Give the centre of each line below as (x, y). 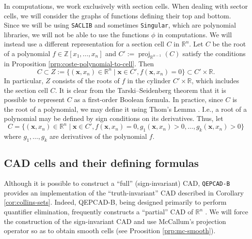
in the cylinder (149, 80)
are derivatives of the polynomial (98, 136)
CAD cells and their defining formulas (102, 163)
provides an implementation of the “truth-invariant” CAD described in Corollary (124, 192)
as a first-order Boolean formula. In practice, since (149, 99)
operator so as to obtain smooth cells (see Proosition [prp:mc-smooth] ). (110, 231)
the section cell (26, 90)
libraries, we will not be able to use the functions (77, 34)
